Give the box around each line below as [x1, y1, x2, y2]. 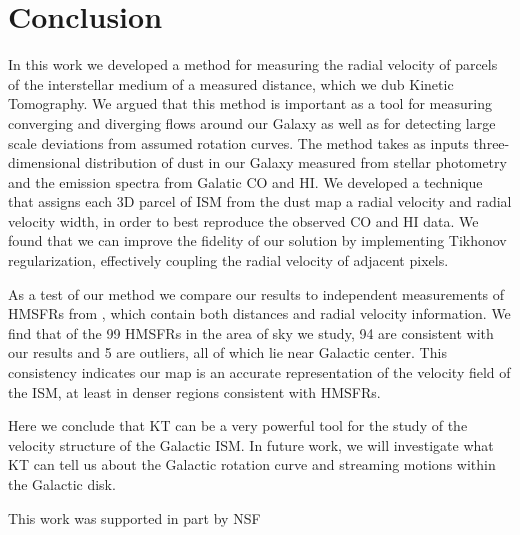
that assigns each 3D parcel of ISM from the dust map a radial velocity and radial [8, 191, 512, 212]
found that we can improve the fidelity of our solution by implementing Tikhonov [8, 230, 507, 251]
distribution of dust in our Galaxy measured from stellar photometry [85, 152, 507, 173]
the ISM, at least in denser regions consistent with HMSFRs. [8, 381, 381, 402]
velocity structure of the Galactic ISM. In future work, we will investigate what [8, 434, 494, 455]
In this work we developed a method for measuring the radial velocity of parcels [8, 54, 498, 75]
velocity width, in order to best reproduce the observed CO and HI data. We [8, 210, 479, 231]
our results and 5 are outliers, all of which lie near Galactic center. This [8, 342, 447, 363]
